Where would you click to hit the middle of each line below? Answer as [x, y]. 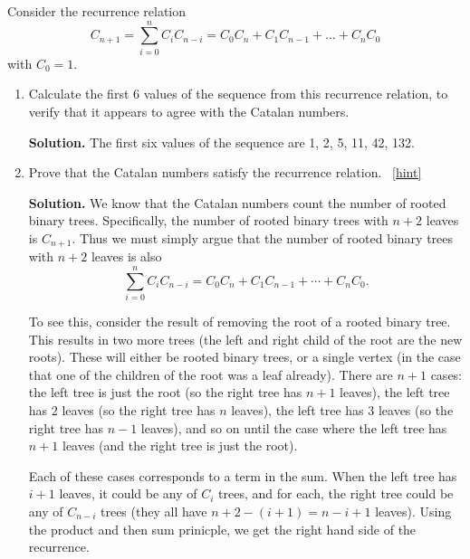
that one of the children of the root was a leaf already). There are [211, 374]
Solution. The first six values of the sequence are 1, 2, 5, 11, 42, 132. [221, 142]
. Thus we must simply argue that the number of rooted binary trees [263, 237]
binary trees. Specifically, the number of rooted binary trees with [208, 220]
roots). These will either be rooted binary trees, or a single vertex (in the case [245, 357]
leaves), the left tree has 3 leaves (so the [342, 410]
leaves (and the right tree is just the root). [180, 445]
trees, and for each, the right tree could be [336, 493]
